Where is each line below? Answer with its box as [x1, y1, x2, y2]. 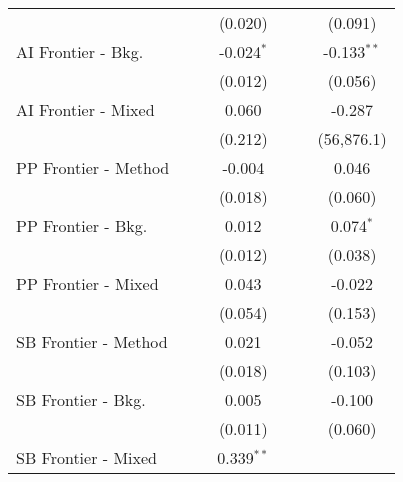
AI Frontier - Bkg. [16, 40, 144, 63]
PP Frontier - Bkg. [16, 214, 148, 237]
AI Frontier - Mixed [16, 98, 155, 121]
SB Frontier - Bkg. [16, 388, 146, 411]
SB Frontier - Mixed [16, 446, 157, 469]
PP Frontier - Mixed [16, 272, 159, 295]
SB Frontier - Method [16, 330, 168, 353]
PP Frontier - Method [16, 156, 170, 179]
